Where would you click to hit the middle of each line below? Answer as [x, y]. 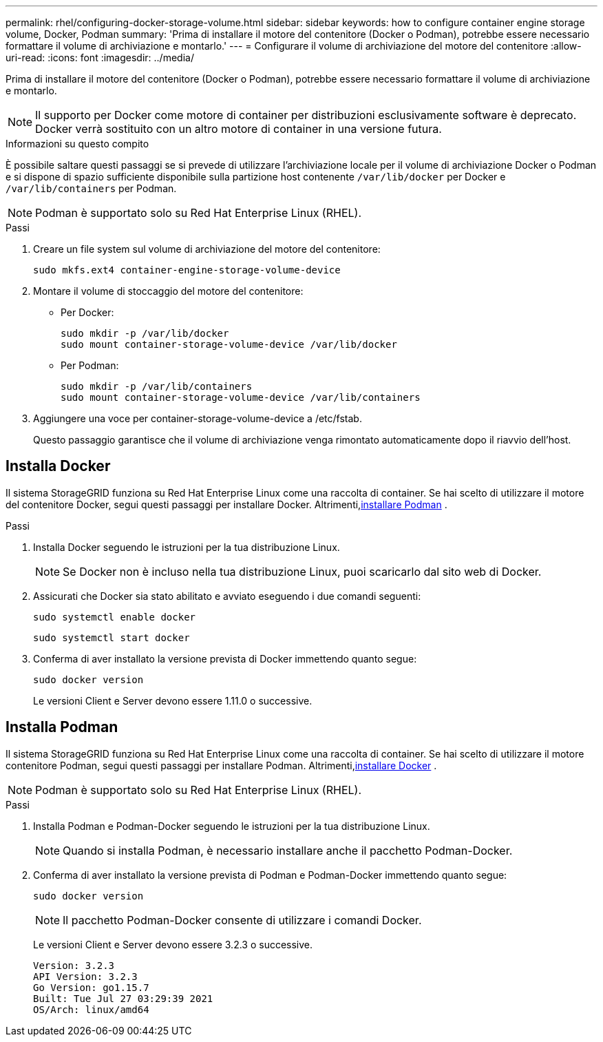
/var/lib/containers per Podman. [91, 188]
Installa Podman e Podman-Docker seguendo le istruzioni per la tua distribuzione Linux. [232, 826]
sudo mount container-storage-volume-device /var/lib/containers [241, 397]
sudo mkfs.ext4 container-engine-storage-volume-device [187, 270]
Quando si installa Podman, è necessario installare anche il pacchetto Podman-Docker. [288, 850]
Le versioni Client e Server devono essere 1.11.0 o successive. [173, 700]
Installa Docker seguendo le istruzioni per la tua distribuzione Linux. [187, 547]
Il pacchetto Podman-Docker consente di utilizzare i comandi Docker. [242, 920]
